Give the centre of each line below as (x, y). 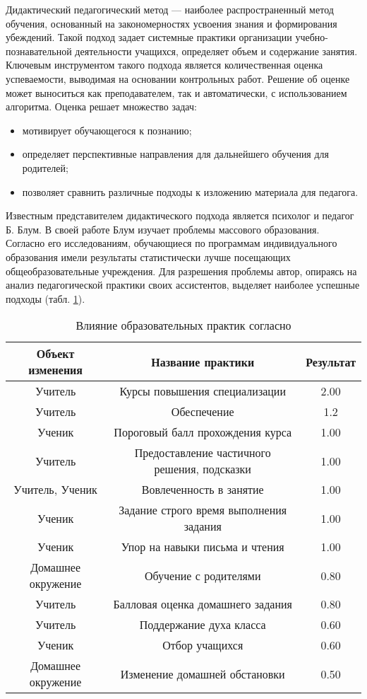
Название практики (203, 362)
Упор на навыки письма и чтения (203, 547)
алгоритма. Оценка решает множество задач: (101, 106)
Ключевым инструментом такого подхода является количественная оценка (164, 65)
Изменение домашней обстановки (203, 674)
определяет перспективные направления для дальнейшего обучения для (176, 154)
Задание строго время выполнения (203, 510)
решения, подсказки (203, 469)
